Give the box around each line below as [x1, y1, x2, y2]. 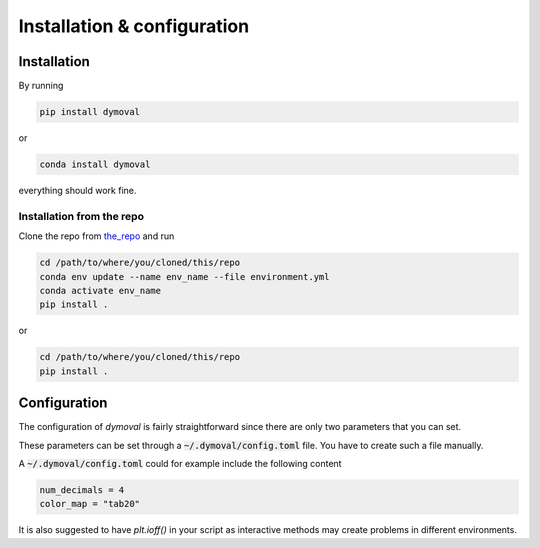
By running [18, 80, 64, 92]
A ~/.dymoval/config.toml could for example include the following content [18, 457, 342, 469]
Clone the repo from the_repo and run [18, 230, 175, 242]
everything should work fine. [18, 185, 137, 196]
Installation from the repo [18, 209, 145, 223]
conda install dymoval [39, 159, 151, 170]
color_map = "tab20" [39, 498, 140, 510]
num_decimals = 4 [39, 484, 125, 495]
